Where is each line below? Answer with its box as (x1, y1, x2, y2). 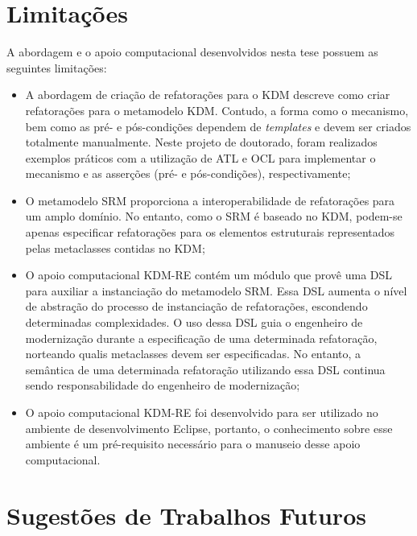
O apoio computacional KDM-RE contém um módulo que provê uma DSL (25, 266, 393, 283)
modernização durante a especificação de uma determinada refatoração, (25, 329, 378, 346)
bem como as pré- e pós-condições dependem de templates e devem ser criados (25, 118, 411, 134)
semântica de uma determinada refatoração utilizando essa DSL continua (25, 361, 386, 377)
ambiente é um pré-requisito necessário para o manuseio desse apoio (25, 435, 361, 452)
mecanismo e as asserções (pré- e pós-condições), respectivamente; (25, 165, 351, 182)
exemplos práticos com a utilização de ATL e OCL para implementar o (25, 149, 376, 166)
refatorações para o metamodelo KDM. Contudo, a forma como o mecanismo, (25, 101, 409, 118)
